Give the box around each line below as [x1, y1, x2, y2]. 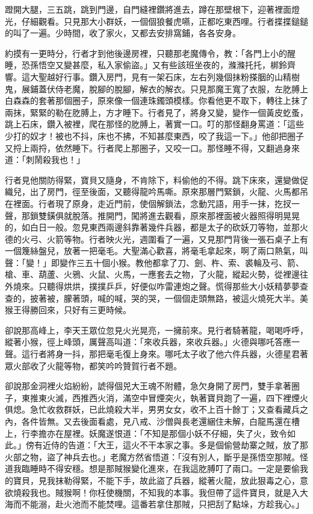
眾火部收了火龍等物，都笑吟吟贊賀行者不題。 [5, 359, 182, 372]
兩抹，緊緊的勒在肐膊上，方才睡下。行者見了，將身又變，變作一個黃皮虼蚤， [5, 106, 308, 118]
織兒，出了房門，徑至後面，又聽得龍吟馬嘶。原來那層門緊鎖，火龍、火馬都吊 [5, 185, 308, 198]
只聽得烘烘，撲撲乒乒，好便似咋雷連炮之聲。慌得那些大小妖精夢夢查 [38, 280, 308, 293]
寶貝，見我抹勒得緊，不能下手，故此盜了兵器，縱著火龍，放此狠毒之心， [13, 474, 300, 486]
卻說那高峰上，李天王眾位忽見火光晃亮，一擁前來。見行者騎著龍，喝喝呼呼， [5, 323, 308, 336]
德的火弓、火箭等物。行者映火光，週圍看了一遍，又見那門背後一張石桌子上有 [5, 232, 308, 245]
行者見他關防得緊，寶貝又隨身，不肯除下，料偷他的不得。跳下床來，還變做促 [5, 173, 308, 186]
